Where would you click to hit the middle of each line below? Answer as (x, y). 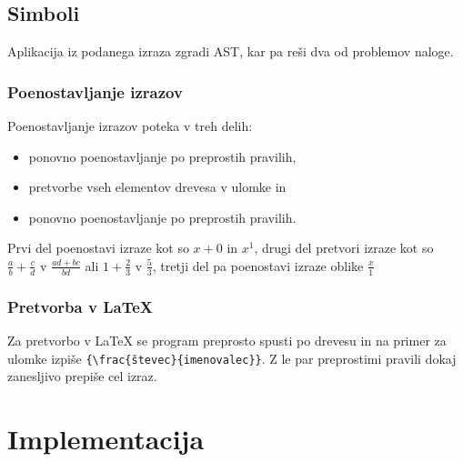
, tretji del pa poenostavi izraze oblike (258, 265)
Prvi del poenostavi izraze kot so (98, 248)
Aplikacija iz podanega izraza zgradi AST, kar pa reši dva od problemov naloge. (231, 51)
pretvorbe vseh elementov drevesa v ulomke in (157, 187)
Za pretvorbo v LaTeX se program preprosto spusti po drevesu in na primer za (227, 341)
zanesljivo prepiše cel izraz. (82, 376)
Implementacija (106, 439)
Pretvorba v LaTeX (80, 306)
